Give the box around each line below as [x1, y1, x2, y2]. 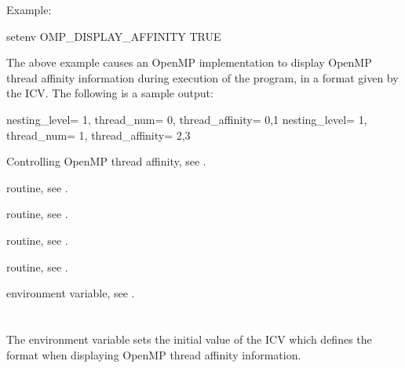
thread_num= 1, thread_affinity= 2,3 [6, 126, 191, 143]
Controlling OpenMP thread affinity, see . [6, 153, 206, 169]
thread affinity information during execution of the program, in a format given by [6, 69, 399, 86]
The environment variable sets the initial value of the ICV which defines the [6, 330, 372, 347]
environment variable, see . [6, 285, 135, 301]
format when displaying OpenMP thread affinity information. [6, 346, 301, 363]
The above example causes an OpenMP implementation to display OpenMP [6, 54, 372, 71]
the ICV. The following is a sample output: [6, 85, 213, 101]
